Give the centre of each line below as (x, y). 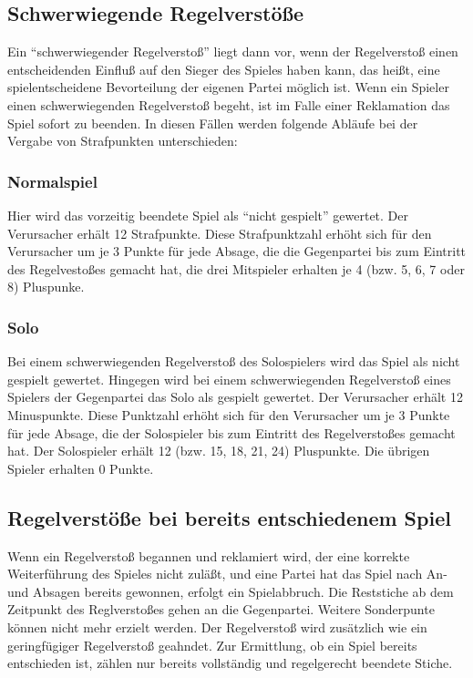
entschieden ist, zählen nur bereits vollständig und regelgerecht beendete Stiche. (230, 663)
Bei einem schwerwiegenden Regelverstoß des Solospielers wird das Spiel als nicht (234, 361)
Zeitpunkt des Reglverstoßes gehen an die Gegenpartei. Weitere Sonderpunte (221, 609)
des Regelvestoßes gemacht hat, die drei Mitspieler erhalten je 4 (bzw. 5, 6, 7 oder (236, 268)
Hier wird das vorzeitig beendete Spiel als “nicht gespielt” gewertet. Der (208, 215)
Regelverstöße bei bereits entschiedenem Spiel (229, 517)
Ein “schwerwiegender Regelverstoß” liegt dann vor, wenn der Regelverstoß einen (233, 51)
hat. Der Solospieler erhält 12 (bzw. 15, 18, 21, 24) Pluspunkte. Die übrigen (219, 451)
